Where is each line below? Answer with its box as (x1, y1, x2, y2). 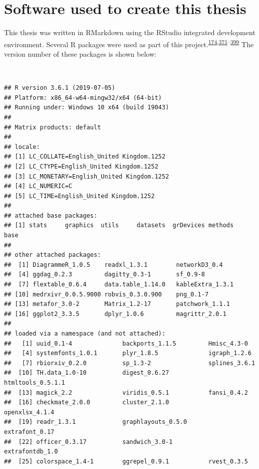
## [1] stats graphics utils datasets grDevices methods (4, 222, 234, 229)
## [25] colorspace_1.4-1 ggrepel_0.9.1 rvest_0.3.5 (4, 457, 248, 465)
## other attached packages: (4, 251, 101, 259)
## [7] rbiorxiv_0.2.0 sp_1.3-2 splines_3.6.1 (4, 359, 255, 367)
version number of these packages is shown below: (4, 48, 157, 59)
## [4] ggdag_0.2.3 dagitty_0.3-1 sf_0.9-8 (4, 271, 205, 278)
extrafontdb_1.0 (4, 448, 58, 455)
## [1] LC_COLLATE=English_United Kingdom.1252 (4, 153, 166, 161)
